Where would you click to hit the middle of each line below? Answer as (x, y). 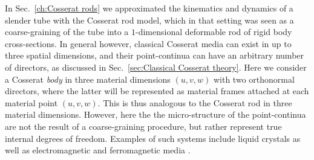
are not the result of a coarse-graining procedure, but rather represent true (143, 126)
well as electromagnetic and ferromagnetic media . (98, 150)
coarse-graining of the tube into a (67, 32)
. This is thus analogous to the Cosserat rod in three (195, 102)
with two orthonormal (254, 79)
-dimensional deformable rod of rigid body (214, 32)
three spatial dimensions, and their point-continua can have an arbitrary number (155, 55)
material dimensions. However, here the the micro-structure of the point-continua (155, 114)
